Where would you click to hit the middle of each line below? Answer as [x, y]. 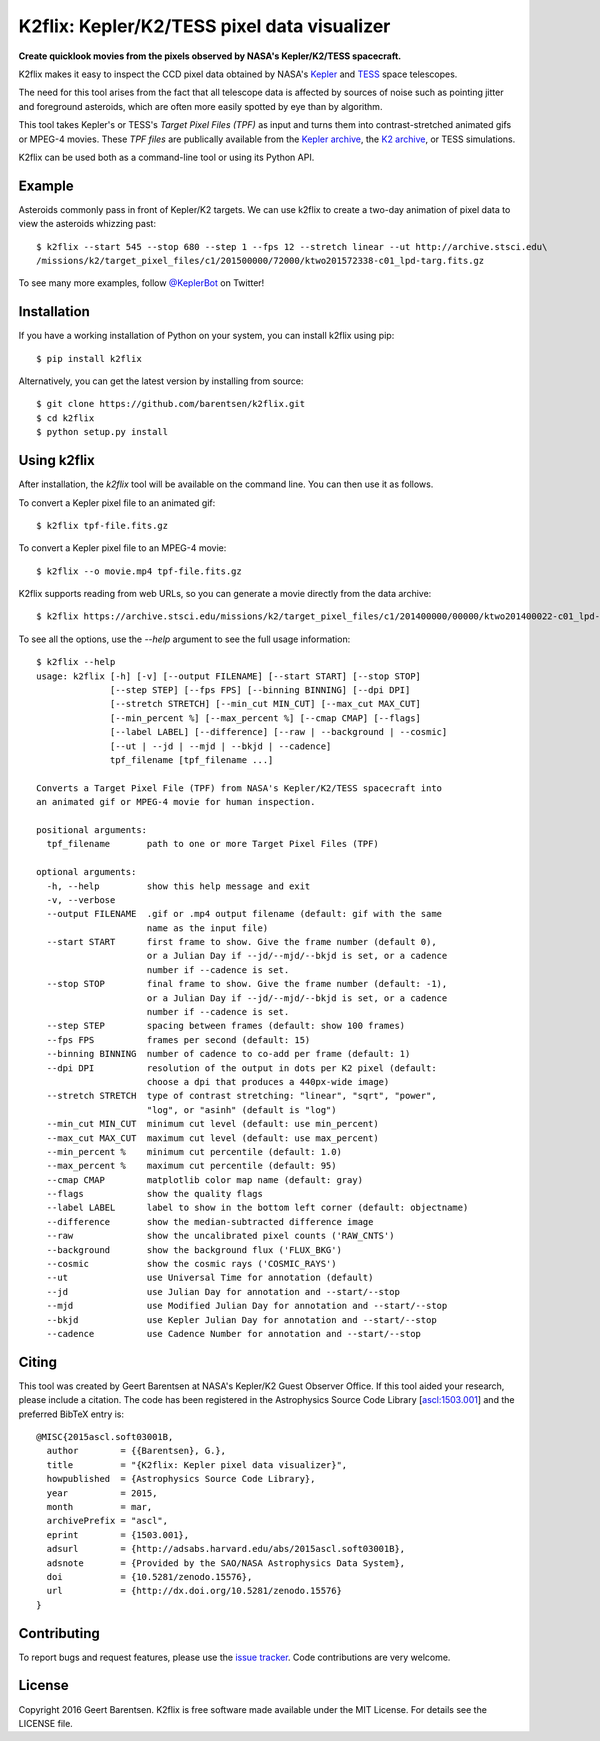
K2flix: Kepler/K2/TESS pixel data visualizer [204, 26]
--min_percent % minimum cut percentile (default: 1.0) [194, 1151]
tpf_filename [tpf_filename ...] [192, 759]
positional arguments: [92, 829]
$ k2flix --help [76, 662]
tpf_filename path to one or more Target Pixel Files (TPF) [212, 844]
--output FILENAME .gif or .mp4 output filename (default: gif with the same [244, 914]
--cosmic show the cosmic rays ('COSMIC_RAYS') [191, 1264]
